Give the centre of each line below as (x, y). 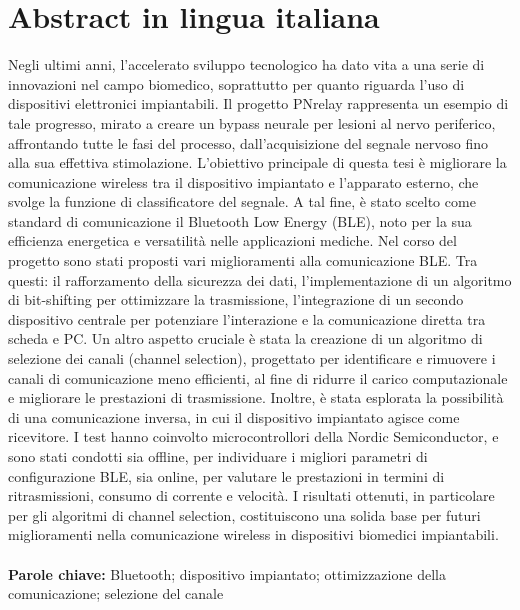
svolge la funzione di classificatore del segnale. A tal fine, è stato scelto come (242, 201)
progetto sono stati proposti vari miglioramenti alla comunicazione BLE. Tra (243, 260)
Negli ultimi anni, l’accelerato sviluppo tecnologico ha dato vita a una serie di (246, 64)
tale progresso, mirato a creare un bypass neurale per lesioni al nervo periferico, (252, 122)
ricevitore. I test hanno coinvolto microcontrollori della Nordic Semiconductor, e (253, 436)
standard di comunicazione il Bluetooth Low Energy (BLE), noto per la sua (240, 220)
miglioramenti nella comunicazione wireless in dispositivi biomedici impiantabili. (253, 534)
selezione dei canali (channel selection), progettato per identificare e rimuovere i (252, 358)
